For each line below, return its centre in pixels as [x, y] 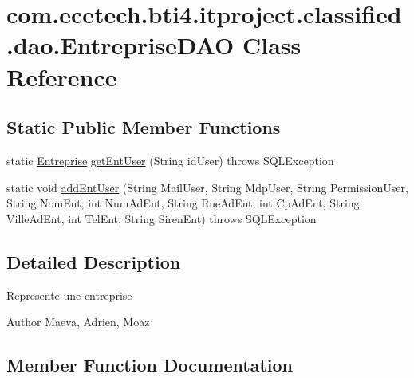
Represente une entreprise [69, 295]
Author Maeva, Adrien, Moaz [78, 322]
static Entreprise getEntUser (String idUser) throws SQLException [170, 160]
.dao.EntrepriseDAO [120, 45]
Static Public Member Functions [144, 127]
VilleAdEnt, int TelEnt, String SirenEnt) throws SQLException [162, 218]
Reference [62, 76]
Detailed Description [94, 261]
